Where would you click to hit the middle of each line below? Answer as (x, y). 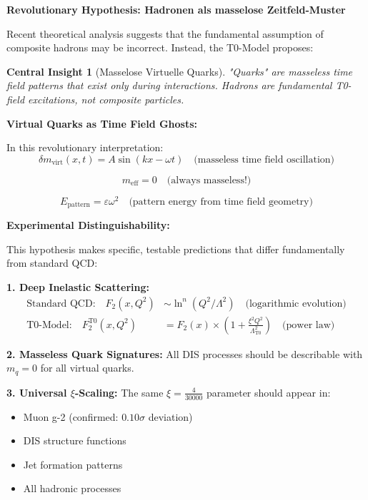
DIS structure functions (75, 440)
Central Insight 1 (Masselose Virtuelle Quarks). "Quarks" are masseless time (180, 71)
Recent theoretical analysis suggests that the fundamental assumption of (165, 33)
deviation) (170, 416)
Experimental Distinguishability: (88, 225)
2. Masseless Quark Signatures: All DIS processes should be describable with (185, 353)
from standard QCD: (52, 263)
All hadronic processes (72, 488)
